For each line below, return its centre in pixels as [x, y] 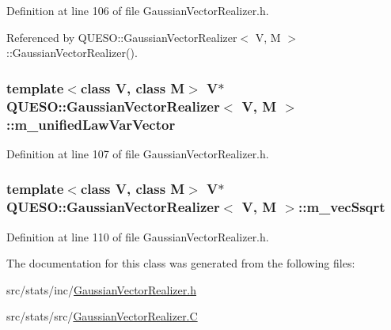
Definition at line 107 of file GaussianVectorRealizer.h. [138, 153]
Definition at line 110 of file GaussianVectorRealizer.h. [138, 236]
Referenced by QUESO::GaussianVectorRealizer [122, 37]
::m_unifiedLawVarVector [91, 124]
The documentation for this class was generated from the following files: [181, 263]
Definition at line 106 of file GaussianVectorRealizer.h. [138, 10]
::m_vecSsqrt [342, 207]
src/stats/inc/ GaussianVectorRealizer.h [101, 289]
